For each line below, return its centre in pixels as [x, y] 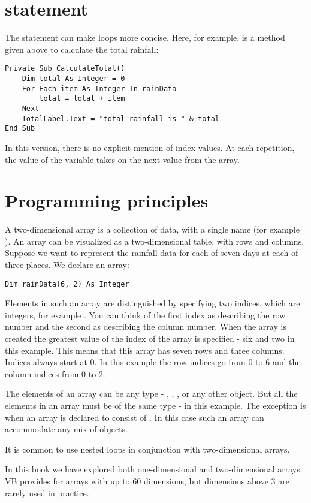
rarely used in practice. [47, 493]
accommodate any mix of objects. [67, 429]
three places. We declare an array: [67, 264]
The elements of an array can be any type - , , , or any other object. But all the [151, 394]
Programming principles [107, 201]
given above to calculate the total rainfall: [82, 49]
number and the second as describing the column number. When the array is [146, 326]
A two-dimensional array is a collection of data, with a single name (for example [152, 229]
